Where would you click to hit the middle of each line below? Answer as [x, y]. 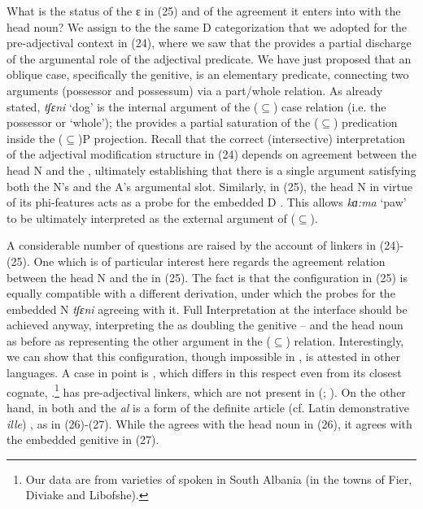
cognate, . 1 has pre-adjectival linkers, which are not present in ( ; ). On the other [206, 390]
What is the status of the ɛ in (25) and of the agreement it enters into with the [204, 11]
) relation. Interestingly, [345, 340]
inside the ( [35, 138]
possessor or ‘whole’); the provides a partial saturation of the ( [163, 122]
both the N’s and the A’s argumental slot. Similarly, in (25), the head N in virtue [209, 186]
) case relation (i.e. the [329, 106]
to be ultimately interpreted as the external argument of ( [151, 218]
